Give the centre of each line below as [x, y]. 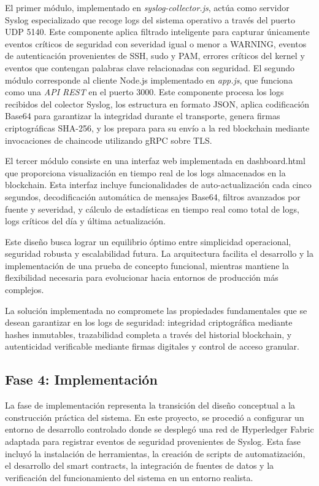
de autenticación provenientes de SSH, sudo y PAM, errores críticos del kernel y [155, 56]
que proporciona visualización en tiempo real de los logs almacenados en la [145, 172]
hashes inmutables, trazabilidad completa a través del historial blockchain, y [148, 334]
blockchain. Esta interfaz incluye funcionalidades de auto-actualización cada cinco [158, 185]
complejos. [25, 290]
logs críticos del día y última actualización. [85, 221]
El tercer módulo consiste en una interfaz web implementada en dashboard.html [155, 161]
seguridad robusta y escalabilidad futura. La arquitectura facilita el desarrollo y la [159, 253]
